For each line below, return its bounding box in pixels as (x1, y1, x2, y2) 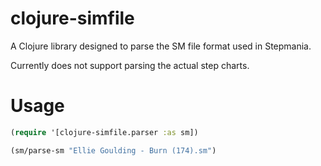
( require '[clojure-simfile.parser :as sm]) (10, 127, 199, 137)
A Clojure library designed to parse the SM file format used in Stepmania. (10, 40, 312, 52)
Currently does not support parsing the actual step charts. (10, 59, 250, 71)
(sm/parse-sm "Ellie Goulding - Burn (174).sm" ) (10, 145, 217, 156)
